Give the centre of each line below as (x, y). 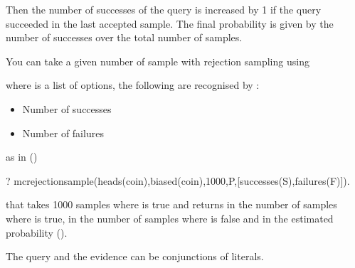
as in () (22, 157)
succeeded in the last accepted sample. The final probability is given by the (170, 23)
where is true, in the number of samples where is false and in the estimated (170, 218)
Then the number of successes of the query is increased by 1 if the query (164, 9)
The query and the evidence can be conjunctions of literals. (135, 256)
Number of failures (63, 133)
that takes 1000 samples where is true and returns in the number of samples (171, 204)
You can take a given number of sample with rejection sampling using (158, 61)
